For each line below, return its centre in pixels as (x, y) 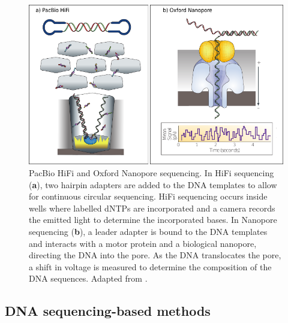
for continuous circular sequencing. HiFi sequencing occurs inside (148, 196)
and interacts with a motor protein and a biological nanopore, (143, 243)
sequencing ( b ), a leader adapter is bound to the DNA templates (148, 231)
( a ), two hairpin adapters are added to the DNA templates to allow (153, 184)
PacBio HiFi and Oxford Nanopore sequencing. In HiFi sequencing (151, 172)
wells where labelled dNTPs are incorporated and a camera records (152, 208)
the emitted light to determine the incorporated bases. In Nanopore (153, 220)
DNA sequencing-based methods (108, 311)
